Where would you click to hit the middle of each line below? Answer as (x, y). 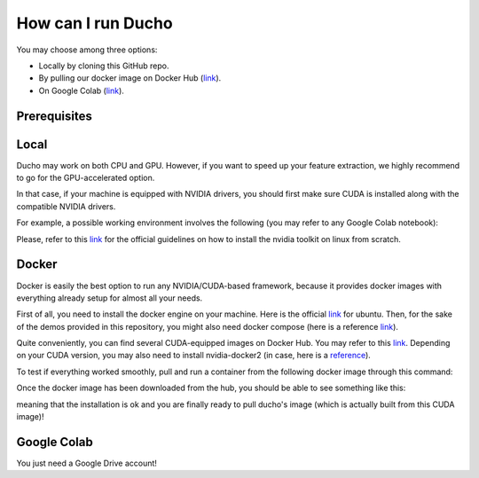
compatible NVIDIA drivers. (66, 206)
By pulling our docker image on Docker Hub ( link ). (130, 78)
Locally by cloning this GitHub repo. (104, 66)
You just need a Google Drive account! (86, 463)
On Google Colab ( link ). (81, 90)
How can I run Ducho (94, 23)
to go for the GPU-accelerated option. (86, 178)
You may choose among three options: (87, 50)
